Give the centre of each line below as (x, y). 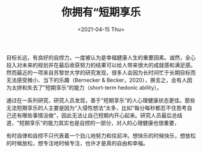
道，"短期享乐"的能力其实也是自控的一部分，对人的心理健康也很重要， (93, 123)
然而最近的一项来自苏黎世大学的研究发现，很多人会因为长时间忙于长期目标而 (101, 72)
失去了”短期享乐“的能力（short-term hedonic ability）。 (94, 87)
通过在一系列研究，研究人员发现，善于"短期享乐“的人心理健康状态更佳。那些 (101, 100)
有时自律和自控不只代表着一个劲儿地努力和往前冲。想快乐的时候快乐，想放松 (101, 135)
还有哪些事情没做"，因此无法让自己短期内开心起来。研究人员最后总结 (97, 115)
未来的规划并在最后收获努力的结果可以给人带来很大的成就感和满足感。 (109, 65)
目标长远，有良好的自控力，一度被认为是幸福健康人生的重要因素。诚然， (96, 57)
